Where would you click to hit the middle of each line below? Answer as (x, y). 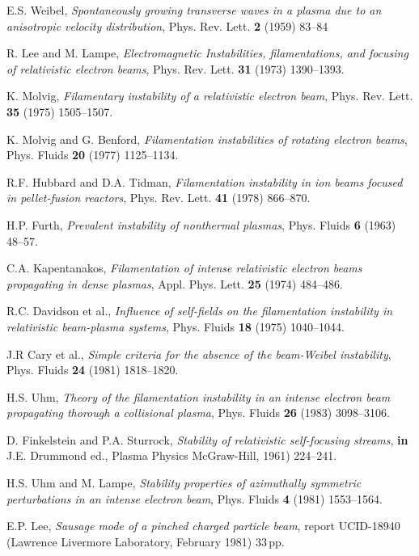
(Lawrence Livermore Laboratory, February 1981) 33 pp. (146, 541)
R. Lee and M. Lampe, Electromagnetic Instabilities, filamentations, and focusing (207, 53)
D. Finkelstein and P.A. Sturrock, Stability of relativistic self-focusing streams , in (207, 439)
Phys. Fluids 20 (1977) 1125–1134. (93, 155)
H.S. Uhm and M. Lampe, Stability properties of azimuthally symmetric (184, 483)
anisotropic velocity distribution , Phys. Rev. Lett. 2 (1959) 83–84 (167, 25)
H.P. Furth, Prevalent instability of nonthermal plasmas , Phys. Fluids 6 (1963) (201, 224)
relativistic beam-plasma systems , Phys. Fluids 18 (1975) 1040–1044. (176, 326)
